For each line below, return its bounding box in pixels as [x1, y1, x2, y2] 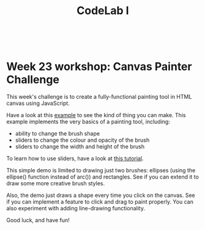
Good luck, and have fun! [6, 217, 70, 224]
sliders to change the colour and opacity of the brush [15, 136, 150, 144]
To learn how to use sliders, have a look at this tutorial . [6, 155, 144, 163]
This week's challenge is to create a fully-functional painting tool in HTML [6, 93, 192, 101]
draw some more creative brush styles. [6, 180, 105, 187]
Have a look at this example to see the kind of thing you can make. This [6, 112, 186, 119]
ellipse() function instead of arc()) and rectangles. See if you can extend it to [6, 173, 199, 181]
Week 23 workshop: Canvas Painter [6, 59, 192, 74]
